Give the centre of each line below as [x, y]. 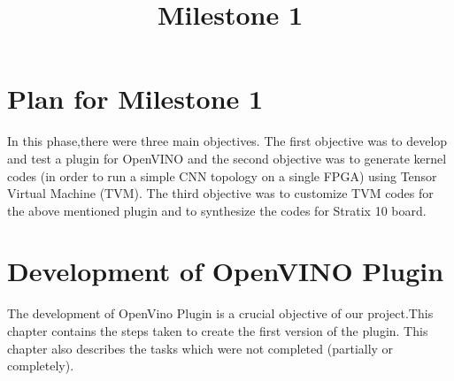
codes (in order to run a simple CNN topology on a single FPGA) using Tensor [222, 175]
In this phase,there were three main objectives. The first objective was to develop [227, 141]
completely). [41, 366]
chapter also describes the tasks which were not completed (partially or [200, 348]
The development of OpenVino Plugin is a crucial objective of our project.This [220, 313]
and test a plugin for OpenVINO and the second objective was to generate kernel [227, 158]
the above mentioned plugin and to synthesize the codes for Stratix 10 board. [217, 210]
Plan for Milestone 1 [135, 99]
